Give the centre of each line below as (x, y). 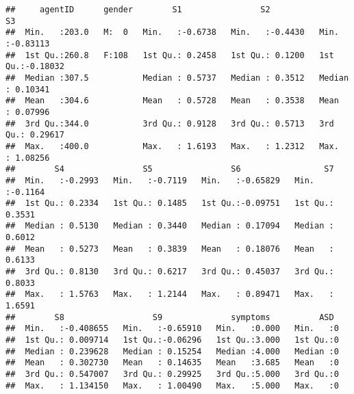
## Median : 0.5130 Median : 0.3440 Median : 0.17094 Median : (170, 226)
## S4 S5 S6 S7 (170, 169)
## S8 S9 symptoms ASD (170, 317)
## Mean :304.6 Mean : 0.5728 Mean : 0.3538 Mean (172, 101)
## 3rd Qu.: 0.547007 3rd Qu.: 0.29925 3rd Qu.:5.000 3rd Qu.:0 (172, 374)
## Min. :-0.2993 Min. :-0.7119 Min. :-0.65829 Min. (160, 180)
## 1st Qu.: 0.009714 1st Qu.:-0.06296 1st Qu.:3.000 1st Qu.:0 (172, 340)
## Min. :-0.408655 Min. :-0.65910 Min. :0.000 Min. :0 (172, 329)
